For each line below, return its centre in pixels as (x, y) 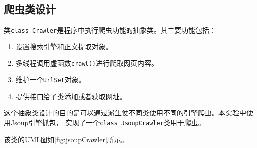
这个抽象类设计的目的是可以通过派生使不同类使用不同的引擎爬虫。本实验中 (125, 113)
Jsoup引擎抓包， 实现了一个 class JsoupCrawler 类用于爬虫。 (108, 122)
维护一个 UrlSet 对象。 (50, 80)
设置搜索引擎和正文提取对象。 (64, 46)
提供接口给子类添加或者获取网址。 (71, 96)
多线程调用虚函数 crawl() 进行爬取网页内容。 (87, 63)
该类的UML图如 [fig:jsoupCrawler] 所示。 (66, 139)
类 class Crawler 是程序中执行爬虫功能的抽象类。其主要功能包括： (110, 30)
